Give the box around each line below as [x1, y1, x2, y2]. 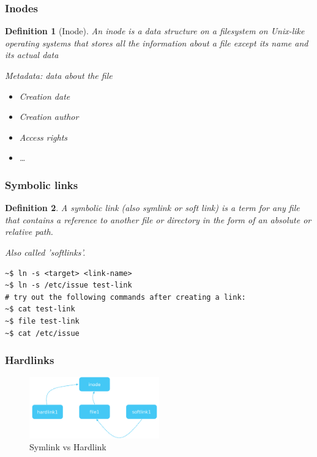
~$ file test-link [5, 316, 80, 325]
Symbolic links [5, 177, 78, 192]
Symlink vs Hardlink [29, 440, 106, 453]
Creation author [19, 110, 79, 123]
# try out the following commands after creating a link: [5, 292, 246, 302]
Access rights [19, 130, 68, 143]
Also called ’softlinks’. [5, 245, 86, 258]
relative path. [5, 225, 53, 238]
